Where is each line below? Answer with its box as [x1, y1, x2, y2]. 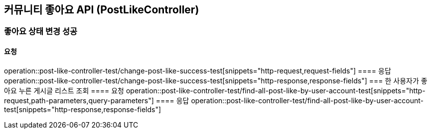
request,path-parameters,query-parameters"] [4, 96, 154, 105]
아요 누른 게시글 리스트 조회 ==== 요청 [4, 86, 124, 95]
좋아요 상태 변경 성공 [4, 26, 78, 37]
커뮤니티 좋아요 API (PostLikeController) [4, 3, 199, 16]
